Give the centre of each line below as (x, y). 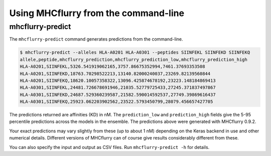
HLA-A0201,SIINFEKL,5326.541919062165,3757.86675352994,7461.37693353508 (112, 67)
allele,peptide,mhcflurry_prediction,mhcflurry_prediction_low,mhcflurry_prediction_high (134, 59)
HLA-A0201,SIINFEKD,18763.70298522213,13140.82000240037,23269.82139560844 (115, 73)
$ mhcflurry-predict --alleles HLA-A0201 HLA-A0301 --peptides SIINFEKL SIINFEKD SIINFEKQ (135, 52)
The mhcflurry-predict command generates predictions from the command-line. (96, 39)
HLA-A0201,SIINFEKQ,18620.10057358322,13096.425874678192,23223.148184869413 (118, 81)
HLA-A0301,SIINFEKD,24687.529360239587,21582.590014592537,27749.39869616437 (118, 95)
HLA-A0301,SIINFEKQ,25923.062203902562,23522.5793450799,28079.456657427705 (116, 102)
